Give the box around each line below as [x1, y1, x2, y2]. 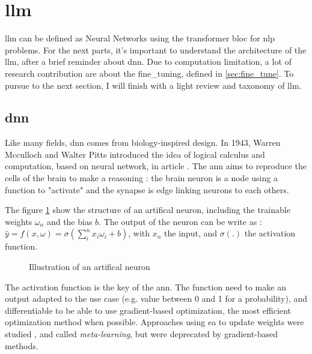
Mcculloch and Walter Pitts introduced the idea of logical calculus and [5, 148, 265, 160]
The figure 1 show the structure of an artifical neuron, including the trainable [5, 203, 290, 216]
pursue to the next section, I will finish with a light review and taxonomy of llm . [5, 79, 302, 91]
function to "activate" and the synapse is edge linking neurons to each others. [5, 183, 289, 196]
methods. [5, 339, 38, 352]
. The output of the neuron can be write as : [99, 215, 262, 227]
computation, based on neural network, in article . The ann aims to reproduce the [5, 160, 307, 172]
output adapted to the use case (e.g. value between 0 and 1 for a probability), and [5, 292, 308, 305]
